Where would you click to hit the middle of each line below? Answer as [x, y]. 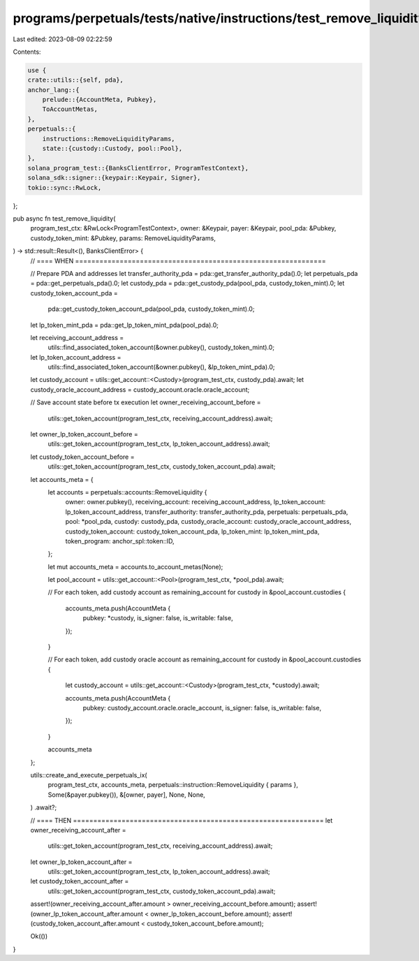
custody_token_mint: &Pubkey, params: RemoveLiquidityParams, [123, 238]
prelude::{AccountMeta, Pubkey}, [100, 100]
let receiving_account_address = [77, 337]
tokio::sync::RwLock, [65, 188]
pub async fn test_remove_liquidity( [64, 218]
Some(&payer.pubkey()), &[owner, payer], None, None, [126, 794]
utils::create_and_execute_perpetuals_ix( [89, 775]
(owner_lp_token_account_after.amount [87, 914]
